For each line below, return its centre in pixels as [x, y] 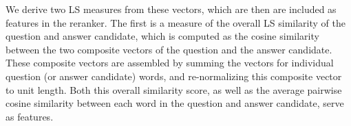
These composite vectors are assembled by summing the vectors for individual [170, 63]
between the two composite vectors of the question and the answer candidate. [169, 49]
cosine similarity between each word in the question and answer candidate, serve [175, 103]
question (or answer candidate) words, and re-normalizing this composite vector [174, 76]
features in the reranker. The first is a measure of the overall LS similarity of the [175, 22]
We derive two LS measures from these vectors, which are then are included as [171, 9]
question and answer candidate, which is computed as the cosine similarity [162, 36]
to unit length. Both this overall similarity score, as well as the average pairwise [174, 89]
